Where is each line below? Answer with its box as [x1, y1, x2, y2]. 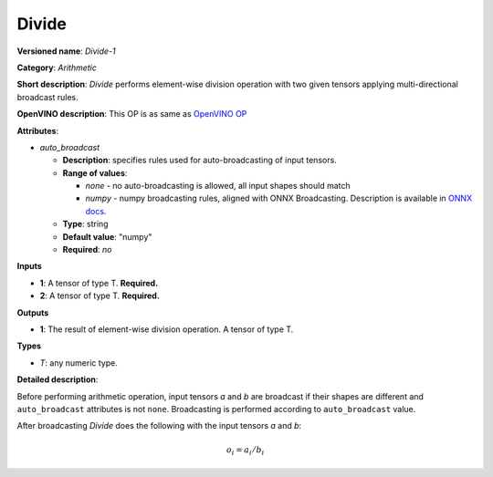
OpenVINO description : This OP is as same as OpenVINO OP [16, 109, 247, 119]
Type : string [62, 219, 109, 230]
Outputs [16, 306, 49, 318]
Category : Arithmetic [16, 62, 98, 73]
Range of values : [62, 167, 128, 178]
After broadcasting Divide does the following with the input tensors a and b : [16, 420, 302, 431]
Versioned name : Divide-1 [16, 46, 116, 57]
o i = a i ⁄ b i [226, 444, 265, 457]
